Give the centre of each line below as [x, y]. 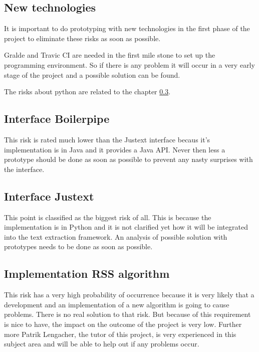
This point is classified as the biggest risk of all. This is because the [108, 217]
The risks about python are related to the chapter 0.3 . [87, 92]
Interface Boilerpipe [57, 119]
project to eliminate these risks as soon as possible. [82, 38]
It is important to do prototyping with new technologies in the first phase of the [127, 28]
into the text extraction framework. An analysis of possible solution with [116, 236]
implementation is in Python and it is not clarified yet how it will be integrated [126, 227]
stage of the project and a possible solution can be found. [92, 74]
